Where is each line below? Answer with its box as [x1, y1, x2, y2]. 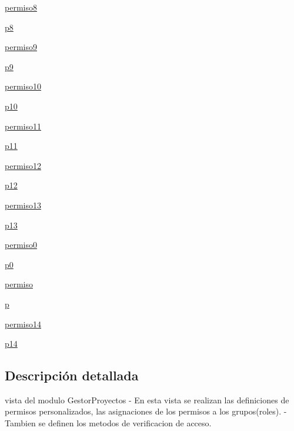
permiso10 [5, 80, 41, 92]
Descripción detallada [5, 366, 139, 384]
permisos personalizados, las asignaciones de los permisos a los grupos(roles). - [5, 405, 287, 417]
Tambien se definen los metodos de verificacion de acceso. [5, 417, 212, 429]
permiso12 [5, 159, 41, 171]
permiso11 [5, 120, 41, 132]
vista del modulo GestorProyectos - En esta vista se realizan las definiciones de [5, 393, 289, 406]
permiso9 [5, 41, 37, 53]
